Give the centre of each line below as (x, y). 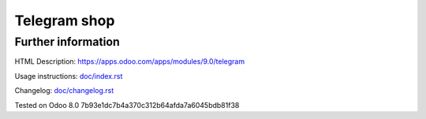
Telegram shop (65, 20)
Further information (67, 42)
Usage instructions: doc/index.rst (69, 76)
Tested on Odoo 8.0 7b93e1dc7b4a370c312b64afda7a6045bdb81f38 (127, 105)
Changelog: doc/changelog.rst (64, 91)
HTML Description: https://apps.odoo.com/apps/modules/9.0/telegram (129, 61)
